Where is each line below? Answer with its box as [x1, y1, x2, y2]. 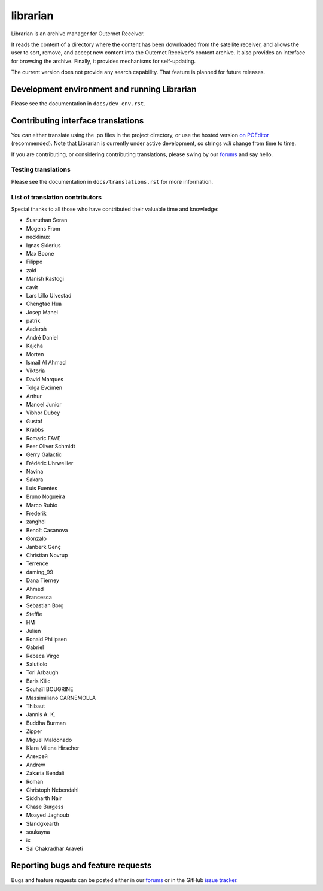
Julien [26, 627, 41, 634]
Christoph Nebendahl [26, 786, 79, 793]
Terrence [26, 560, 49, 567]
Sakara [26, 476, 44, 483]
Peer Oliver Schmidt [26, 443, 76, 450]
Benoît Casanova [26, 526, 68, 534]
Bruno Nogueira [26, 493, 65, 500]
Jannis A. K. [26, 711, 56, 718]
